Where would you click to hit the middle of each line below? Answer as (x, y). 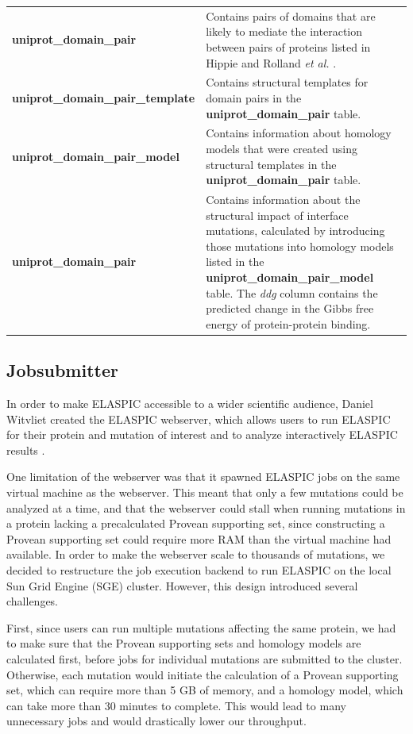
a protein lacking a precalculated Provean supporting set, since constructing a (196, 523)
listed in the (235, 261)
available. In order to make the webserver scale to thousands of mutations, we (196, 554)
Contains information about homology (299, 133)
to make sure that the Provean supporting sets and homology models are (184, 643)
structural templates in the (271, 164)
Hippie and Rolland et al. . (271, 62)
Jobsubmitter (62, 370)
